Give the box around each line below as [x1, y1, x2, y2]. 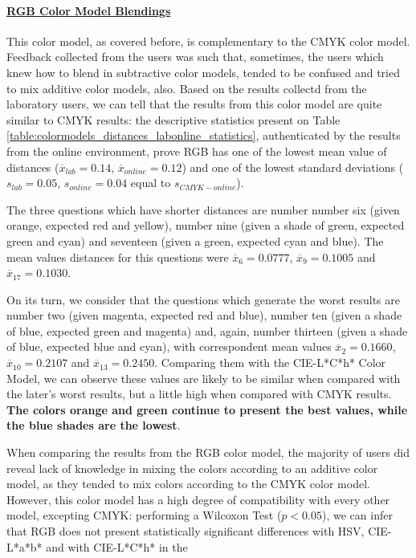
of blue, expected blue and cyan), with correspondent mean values [6, 338, 332, 355]
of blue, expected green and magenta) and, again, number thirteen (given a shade [6, 322, 408, 339]
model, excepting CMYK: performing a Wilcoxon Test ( [6, 507, 282, 523]
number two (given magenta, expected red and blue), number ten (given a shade [6, 307, 402, 324]
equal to [130, 174, 171, 191]
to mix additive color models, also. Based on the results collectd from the [6, 79, 367, 96]
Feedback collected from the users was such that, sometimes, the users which [6, 48, 384, 65]
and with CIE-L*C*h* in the [46, 538, 188, 555]
